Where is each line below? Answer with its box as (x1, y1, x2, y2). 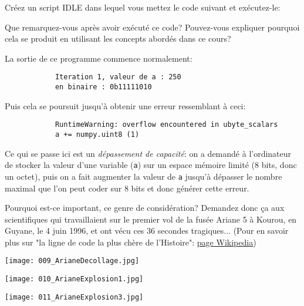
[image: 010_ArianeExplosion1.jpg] (5, 275, 144, 284)
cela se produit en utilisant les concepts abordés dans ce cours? (5, 32, 231, 45)
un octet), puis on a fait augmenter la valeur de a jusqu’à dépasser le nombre (5, 170, 282, 182)
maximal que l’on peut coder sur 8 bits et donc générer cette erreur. (5, 181, 249, 194)
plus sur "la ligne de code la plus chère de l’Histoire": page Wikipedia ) (5, 236, 256, 248)
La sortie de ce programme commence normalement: (5, 52, 192, 64)
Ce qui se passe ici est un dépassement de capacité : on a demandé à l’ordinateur (5, 147, 292, 159)
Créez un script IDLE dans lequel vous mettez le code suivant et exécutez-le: (5, 1, 281, 13)
